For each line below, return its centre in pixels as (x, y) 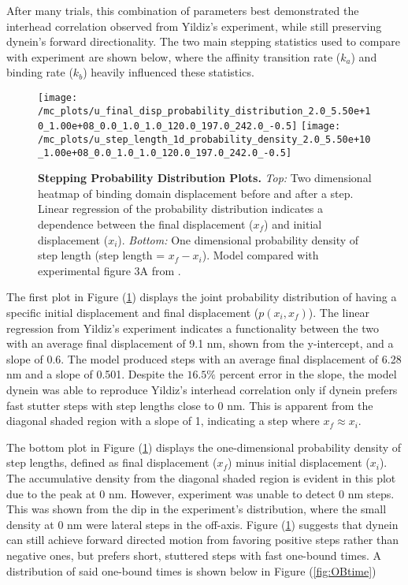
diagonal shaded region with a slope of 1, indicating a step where (163, 421)
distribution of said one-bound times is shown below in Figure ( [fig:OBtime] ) (191, 570)
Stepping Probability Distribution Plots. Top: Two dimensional (205, 178)
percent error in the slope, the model (308, 374)
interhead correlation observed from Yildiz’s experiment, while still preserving (194, 26)
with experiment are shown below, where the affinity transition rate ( (174, 56)
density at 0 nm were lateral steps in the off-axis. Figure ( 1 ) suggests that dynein (202, 524)
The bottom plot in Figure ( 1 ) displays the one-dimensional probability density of (204, 447)
